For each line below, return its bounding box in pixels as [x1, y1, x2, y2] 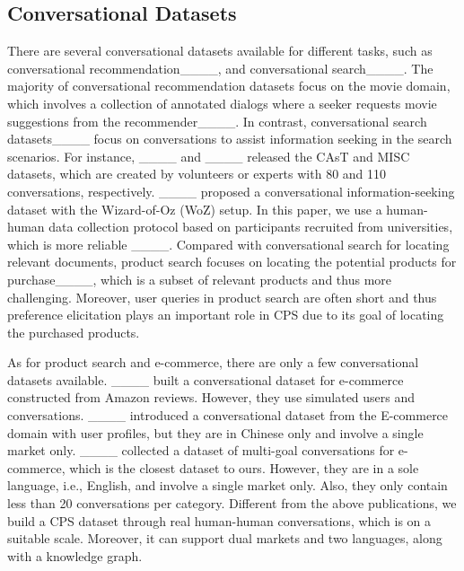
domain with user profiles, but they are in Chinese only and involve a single [7, 423, 424, 442]
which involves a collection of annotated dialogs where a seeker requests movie [7, 93, 437, 112]
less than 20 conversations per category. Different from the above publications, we [7, 494, 457, 513]
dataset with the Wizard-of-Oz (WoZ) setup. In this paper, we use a [7, 199, 382, 218]
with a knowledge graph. [7, 546, 143, 565]
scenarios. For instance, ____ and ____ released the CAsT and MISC [7, 146, 410, 165]
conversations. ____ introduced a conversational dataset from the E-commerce [7, 406, 449, 425]
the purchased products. [7, 322, 140, 341]
